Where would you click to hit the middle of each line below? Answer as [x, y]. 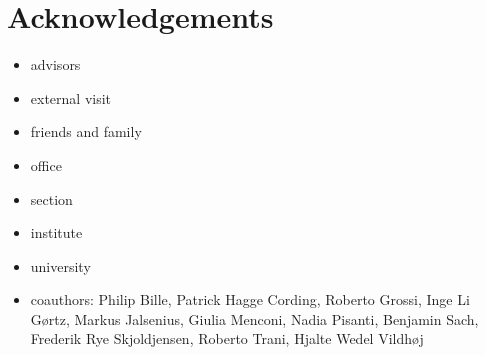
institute [56, 232]
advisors [55, 64]
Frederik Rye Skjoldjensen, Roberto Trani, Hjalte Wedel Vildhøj [227, 338]
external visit [71, 97]
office [46, 164]
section [51, 198]
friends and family [86, 131]
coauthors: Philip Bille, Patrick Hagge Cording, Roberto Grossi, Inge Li [250, 299]
